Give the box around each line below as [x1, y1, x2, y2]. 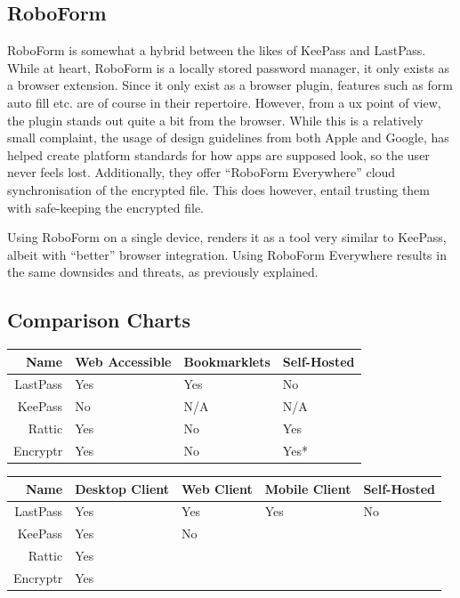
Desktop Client [75, 479, 170, 497]
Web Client [182, 479, 253, 497]
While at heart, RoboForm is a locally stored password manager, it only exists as [7, 58, 449, 77]
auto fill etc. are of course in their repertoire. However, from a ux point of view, [7, 93, 441, 111]
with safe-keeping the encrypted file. [7, 198, 205, 216]
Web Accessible [75, 352, 172, 370]
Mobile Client [264, 479, 351, 497]
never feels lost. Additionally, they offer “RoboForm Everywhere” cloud [7, 163, 396, 182]
